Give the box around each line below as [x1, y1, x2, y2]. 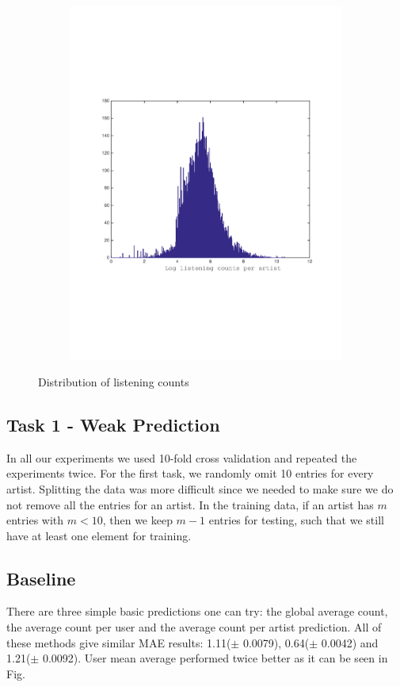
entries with [6, 512, 64, 528]
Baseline [6, 566, 76, 590]
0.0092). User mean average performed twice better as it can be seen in [42, 650, 388, 666]
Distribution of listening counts [38, 373, 189, 390]
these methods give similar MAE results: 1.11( [6, 634, 231, 651]
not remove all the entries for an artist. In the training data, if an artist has [6, 496, 374, 512]
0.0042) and [321, 634, 379, 651]
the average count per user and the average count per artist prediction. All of [6, 619, 382, 635]
